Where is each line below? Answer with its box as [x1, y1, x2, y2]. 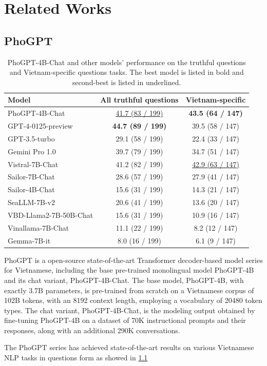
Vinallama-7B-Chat [8, 222, 69, 233]
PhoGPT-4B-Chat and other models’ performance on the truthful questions [7, 56, 246, 67]
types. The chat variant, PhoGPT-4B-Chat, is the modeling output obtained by [4, 304, 255, 315]
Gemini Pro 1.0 [8, 146, 56, 156]
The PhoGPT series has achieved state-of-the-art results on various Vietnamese [4, 342, 254, 353]
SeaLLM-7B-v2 [8, 197, 55, 208]
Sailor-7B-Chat [8, 171, 55, 182]
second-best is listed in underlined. [72, 76, 181, 87]
